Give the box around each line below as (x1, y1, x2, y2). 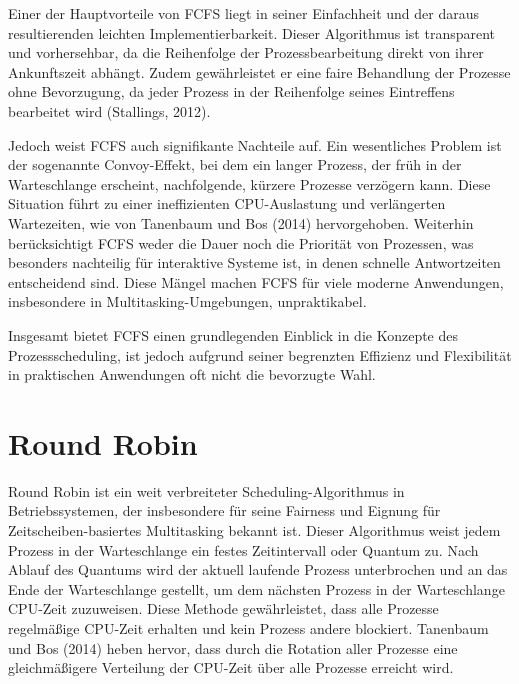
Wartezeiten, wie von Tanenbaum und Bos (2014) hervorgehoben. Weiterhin (8, 212, 474, 233)
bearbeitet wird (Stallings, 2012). (8, 100, 211, 121)
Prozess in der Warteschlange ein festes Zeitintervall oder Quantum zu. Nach (8, 539, 479, 560)
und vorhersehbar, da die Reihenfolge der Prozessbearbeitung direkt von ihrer (8, 42, 484, 63)
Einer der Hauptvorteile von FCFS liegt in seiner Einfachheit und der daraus (8, 3, 480, 23)
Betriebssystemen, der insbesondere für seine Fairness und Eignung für (8, 500, 441, 521)
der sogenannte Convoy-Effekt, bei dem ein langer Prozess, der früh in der (8, 154, 462, 175)
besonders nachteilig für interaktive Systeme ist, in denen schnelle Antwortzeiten (8, 252, 501, 273)
